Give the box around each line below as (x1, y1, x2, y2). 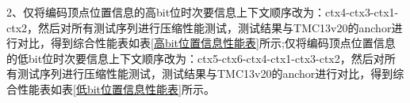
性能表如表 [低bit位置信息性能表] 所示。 (17, 80, 215, 97)
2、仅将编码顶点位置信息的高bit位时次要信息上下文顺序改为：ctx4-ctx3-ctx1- (6, 4, 399, 20)
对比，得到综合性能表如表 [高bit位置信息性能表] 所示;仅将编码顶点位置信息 (17, 35, 396, 51)
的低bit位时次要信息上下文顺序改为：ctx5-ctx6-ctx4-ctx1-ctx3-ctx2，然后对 (6, 50, 385, 66)
